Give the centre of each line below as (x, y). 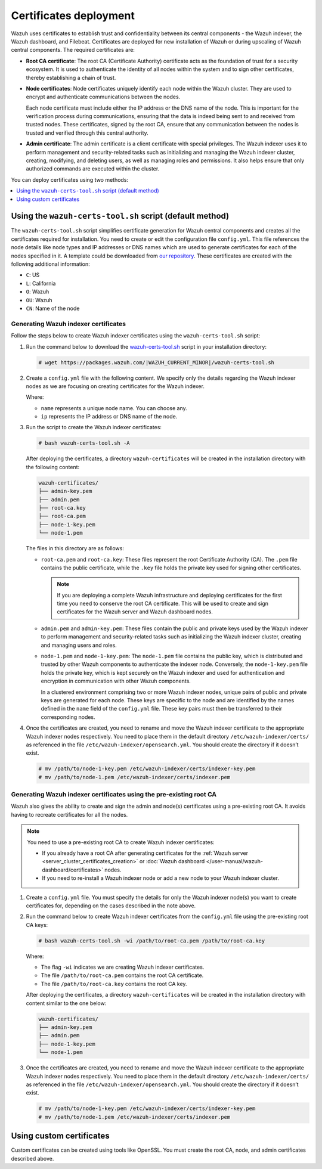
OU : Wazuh (39, 300)
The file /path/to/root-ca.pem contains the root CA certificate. (122, 975)
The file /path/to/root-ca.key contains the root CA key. (114, 984)
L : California (41, 283)
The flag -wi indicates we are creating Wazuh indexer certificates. (123, 967)
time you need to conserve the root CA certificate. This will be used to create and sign (162, 604)
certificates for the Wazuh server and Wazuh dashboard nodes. (135, 612)
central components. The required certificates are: (73, 50)
